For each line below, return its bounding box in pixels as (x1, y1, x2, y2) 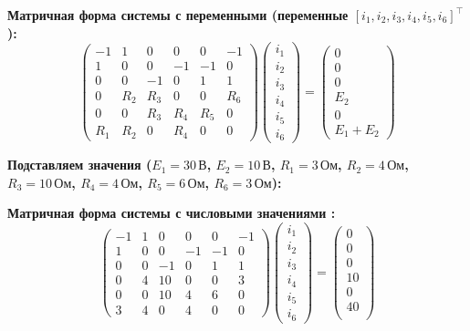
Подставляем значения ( (7, 155, 152, 174)
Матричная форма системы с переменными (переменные (7, 5, 349, 24)
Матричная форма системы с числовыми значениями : (7, 203, 336, 222)
